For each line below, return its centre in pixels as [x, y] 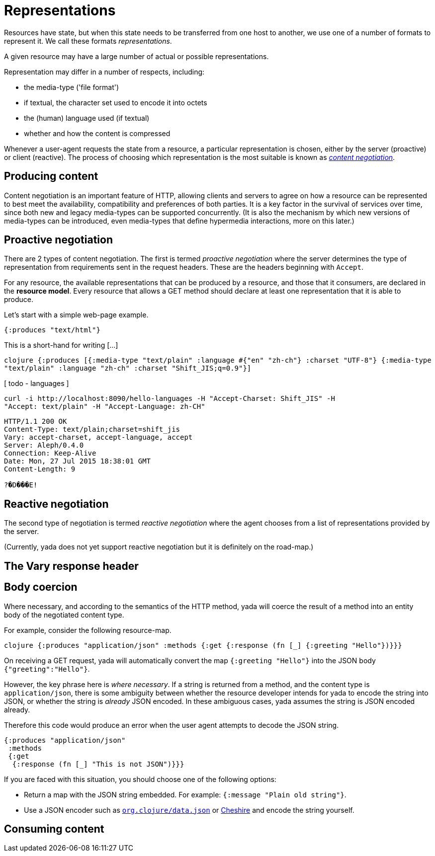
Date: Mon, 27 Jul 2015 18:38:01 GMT [78, 461]
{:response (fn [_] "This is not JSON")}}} [98, 764]
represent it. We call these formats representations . [88, 41]
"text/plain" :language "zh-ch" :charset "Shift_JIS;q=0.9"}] [128, 368]
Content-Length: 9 [40, 469]
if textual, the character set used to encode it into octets [116, 102]
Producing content [51, 176]
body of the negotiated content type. [64, 615]
